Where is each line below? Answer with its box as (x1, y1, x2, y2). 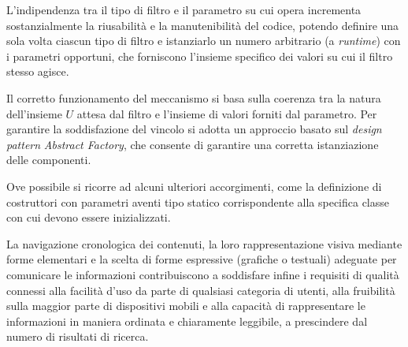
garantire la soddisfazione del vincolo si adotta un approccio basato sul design (6, 121, 382, 137)
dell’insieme (6, 105, 62, 121)
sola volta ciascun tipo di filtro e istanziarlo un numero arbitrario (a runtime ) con (6, 32, 401, 49)
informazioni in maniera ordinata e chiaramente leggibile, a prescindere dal (6, 312, 368, 329)
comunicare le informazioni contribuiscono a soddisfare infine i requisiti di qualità (6, 266, 399, 282)
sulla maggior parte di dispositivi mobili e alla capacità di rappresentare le (6, 297, 365, 314)
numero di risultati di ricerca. (6, 328, 149, 345)
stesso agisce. (6, 63, 69, 80)
